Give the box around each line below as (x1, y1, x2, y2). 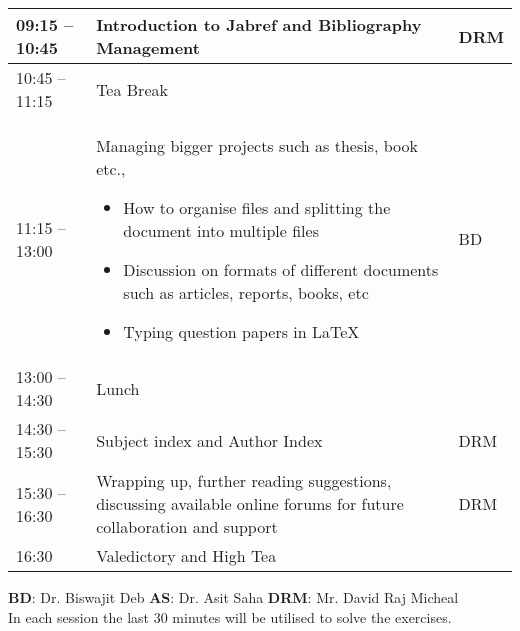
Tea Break (96, 77, 168, 101)
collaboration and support (96, 515, 278, 538)
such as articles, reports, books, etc (123, 281, 369, 304)
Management (96, 36, 200, 59)
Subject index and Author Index (96, 428, 323, 452)
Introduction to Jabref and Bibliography (96, 13, 422, 36)
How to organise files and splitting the (123, 196, 391, 219)
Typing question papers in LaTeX (123, 320, 360, 343)
